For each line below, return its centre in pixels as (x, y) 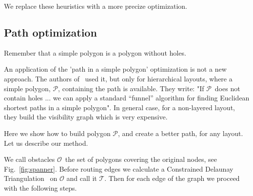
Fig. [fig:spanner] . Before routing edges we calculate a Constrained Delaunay (119, 168)
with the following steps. (40, 187)
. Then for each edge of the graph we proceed (172, 178)
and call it (82, 178)
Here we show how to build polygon (57, 133)
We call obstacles (29, 159)
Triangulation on (31, 178)
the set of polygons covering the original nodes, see (141, 159)
